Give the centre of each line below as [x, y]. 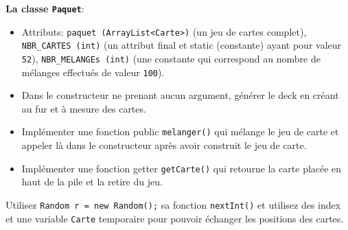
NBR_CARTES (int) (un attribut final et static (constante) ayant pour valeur [182, 45]
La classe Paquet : [45, 8]
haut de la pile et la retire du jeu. [92, 182]
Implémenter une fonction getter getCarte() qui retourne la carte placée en [182, 168]
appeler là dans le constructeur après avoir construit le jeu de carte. [164, 145]
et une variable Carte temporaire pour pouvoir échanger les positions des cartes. [175, 218]
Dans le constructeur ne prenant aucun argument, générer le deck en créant [180, 95]
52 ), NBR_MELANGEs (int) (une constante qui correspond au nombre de [171, 58]
